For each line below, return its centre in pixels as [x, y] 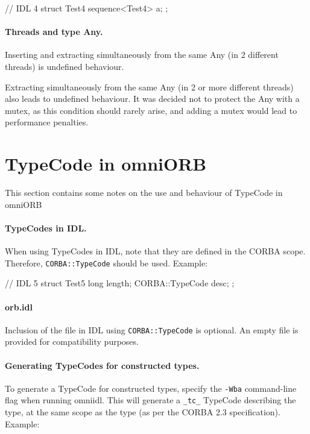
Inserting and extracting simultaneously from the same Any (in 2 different [142, 55]
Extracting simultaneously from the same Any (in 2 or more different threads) [149, 86]
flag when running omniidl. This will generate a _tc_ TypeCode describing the [150, 400]
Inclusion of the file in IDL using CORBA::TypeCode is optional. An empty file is [152, 329]
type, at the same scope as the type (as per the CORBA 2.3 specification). [143, 412]
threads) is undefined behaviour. [65, 66]
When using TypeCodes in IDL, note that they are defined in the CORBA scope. [155, 251]
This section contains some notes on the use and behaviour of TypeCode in [144, 193]
